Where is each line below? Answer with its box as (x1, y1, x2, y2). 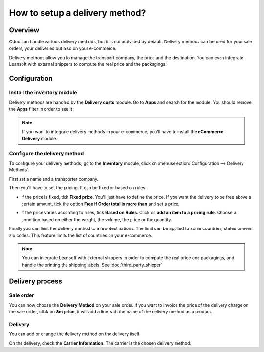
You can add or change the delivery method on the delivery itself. (9, 331, 141, 337)
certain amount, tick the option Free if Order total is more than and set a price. (21, 201, 180, 207)
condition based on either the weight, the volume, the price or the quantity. (21, 216, 172, 222)
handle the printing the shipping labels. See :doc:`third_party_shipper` (22, 262, 162, 268)
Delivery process (9, 277, 62, 285)
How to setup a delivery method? (9, 7, 146, 18)
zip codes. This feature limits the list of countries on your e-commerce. (9, 232, 153, 238)
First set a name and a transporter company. (9, 176, 99, 182)
